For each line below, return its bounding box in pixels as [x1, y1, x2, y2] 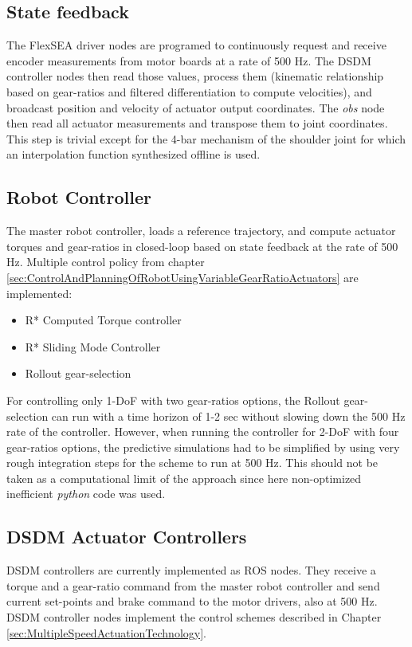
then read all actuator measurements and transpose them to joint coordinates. [6, 115, 388, 131]
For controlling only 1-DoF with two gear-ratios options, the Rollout [6, 391, 340, 408]
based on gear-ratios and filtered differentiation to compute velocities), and [6, 83, 372, 100]
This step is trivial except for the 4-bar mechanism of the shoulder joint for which [6, 130, 406, 147]
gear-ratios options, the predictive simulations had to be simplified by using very [6, 438, 400, 455]
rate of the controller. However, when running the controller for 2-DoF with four [6, 423, 399, 440]
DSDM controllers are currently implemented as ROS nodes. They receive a [6, 562, 376, 578]
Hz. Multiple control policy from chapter [6, 253, 205, 270]
